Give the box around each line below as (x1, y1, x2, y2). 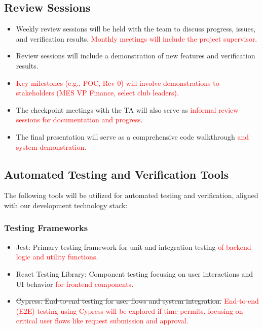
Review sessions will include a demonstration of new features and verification (16, 50, 255, 61)
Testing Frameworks (4, 221, 88, 234)
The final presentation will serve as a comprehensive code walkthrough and (16, 131, 249, 142)
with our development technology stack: (4, 200, 128, 210)
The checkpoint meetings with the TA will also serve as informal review (16, 104, 239, 115)
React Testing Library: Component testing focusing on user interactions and (16, 268, 253, 279)
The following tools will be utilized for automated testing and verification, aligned (4, 190, 258, 201)
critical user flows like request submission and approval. (16, 315, 189, 326)
